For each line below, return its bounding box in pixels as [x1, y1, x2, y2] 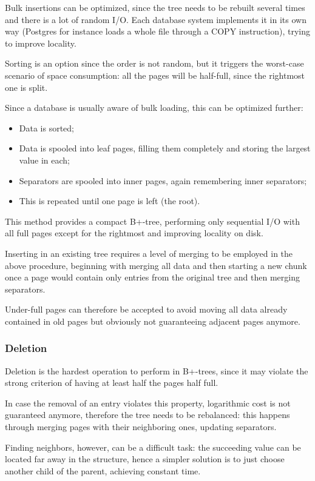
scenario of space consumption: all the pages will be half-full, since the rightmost [5, 68, 305, 81]
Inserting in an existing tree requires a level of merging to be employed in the [5, 247, 293, 259]
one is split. [5, 81, 48, 93]
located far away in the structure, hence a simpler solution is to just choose [5, 453, 285, 465]
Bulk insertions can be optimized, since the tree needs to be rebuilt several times [5, 1, 305, 13]
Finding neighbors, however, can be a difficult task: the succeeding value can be [5, 440, 301, 453]
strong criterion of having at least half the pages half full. [5, 376, 218, 389]
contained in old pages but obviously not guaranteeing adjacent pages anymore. [5, 314, 300, 327]
